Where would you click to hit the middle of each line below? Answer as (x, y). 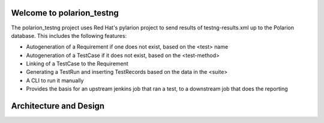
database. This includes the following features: (69, 35)
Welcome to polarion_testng (65, 13)
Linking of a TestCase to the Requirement (77, 64)
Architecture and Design (58, 106)
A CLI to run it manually (55, 80)
